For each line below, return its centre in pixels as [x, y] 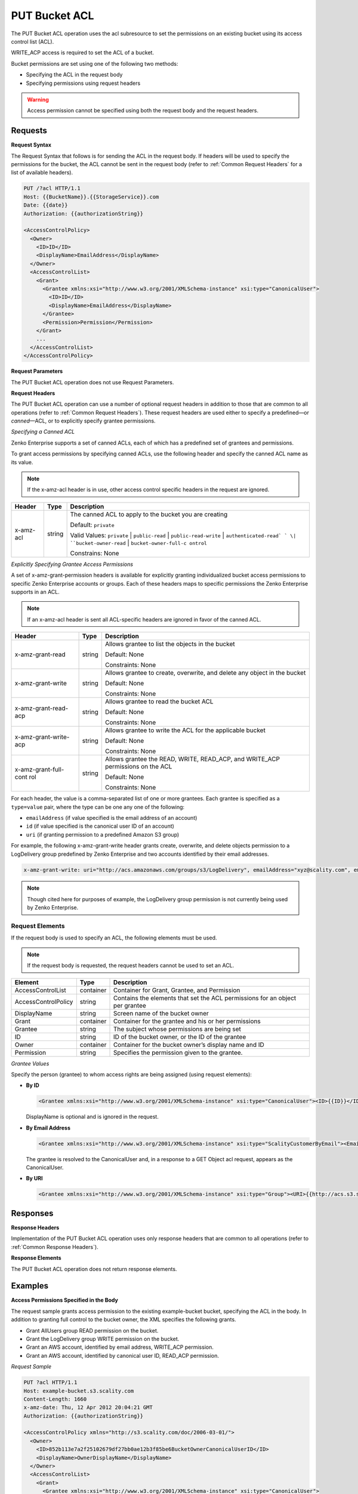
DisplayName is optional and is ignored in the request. [92, 1117]
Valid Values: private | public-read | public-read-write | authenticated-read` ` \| [183, 535]
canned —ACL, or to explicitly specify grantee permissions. [83, 421]
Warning [38, 99]
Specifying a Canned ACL [43, 432]
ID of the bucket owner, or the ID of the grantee [180, 1037]
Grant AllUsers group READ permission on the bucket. [92, 1330]
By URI [34, 1178]
